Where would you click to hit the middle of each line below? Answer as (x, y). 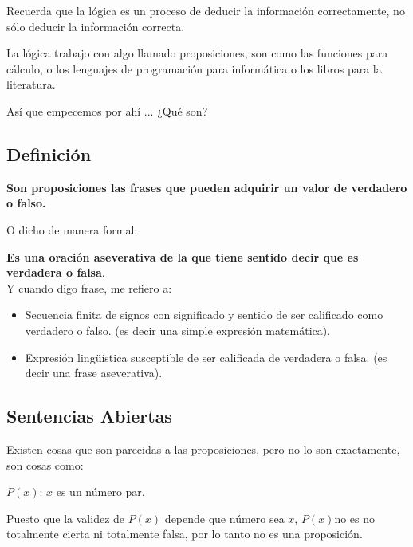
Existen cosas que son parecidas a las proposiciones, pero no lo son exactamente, (203, 449)
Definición (49, 153)
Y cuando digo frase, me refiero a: (89, 287)
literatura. (31, 84)
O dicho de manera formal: (72, 229)
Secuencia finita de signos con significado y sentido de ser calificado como (204, 315)
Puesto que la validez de (66, 518)
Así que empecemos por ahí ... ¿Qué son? (107, 110)
